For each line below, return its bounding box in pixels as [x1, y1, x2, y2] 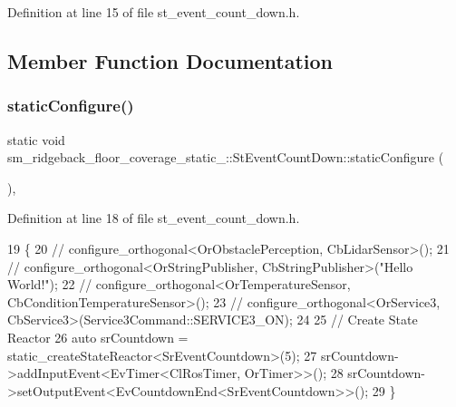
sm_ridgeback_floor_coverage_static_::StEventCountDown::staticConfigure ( [7, 148, 444, 167]
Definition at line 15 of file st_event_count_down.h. [7, 3, 300, 21]
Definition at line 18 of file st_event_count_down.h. [7, 208, 300, 228]
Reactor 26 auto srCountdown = [7, 327, 189, 346]
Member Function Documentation [7, 46, 334, 74]
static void [7, 130, 65, 149]
